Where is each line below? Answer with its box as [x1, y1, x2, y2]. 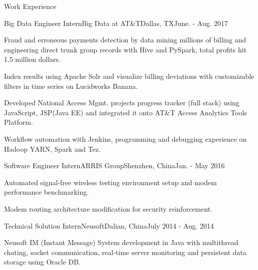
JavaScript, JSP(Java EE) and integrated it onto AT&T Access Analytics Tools [4, 107, 247, 117]
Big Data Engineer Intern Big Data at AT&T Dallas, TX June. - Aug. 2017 [4, 17, 228, 28]
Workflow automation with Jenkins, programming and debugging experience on [4, 133, 247, 144]
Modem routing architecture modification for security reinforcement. [4, 203, 213, 214]
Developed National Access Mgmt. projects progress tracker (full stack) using [4, 97, 240, 108]
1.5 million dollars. [4, 54, 61, 64]
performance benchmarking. [4, 187, 89, 197]
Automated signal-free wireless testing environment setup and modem [4, 177, 217, 187]
